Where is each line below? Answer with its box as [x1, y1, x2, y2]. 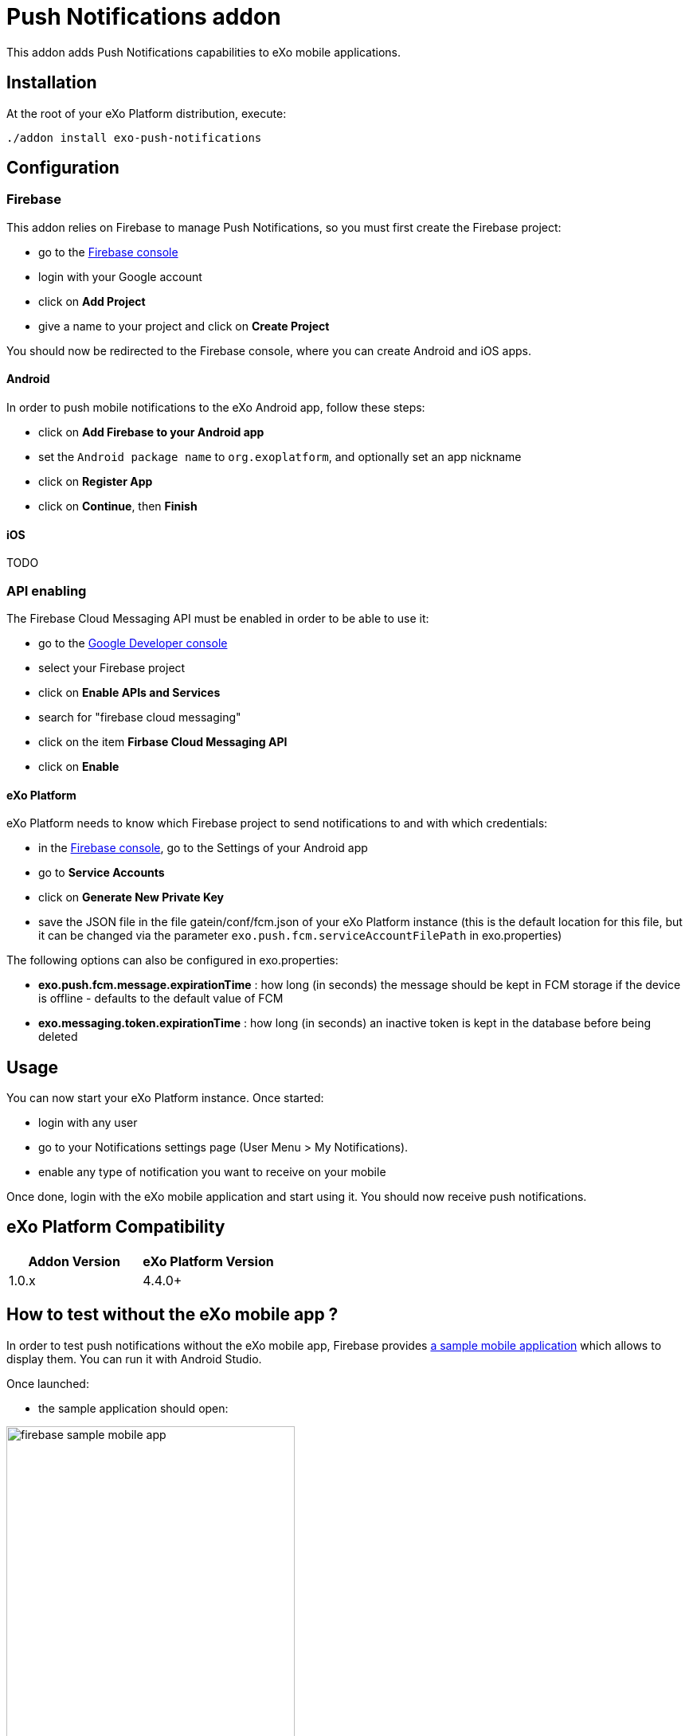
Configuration [6, 158, 119, 178]
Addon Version [28, 1253, 120, 1269]
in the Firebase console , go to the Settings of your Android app [38, 841, 368, 855]
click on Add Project [38, 294, 146, 308]
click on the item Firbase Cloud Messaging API [38, 735, 288, 749]
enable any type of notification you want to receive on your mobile [38, 1165, 386, 1179]
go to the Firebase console [38, 244, 178, 259]
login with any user [38, 1116, 138, 1130]
